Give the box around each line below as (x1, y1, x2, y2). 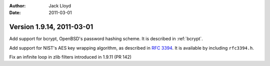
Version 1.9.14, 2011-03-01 (9, 23, 93, 31)
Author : (9, 3, 26, 8)
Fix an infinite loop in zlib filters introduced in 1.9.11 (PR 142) (9, 54, 132, 60)
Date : (9, 10, 21, 16)
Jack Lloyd (48, 3, 71, 8)
